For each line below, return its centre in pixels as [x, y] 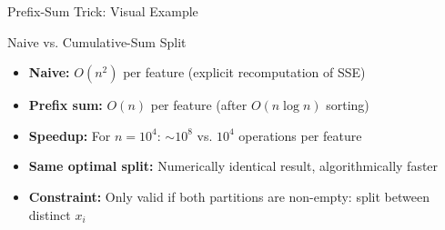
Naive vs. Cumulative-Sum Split [97, 41]
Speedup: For [70, 135]
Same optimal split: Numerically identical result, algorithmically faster [233, 166]
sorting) [348, 105]
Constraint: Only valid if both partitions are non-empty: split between [229, 196]
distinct [50, 214]
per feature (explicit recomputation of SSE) [244, 72]
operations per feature [300, 135]
